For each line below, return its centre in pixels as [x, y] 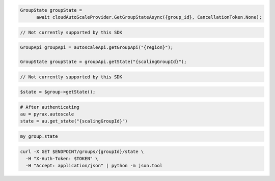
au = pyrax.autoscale [47, 114]
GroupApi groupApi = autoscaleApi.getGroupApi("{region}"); [97, 48]
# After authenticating [50, 107]
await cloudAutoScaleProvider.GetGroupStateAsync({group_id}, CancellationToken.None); [149, 17]
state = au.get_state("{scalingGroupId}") [74, 121]
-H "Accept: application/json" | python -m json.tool [94, 166]
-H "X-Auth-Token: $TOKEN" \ [62, 158]
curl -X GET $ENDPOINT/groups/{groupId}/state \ [82, 152]
